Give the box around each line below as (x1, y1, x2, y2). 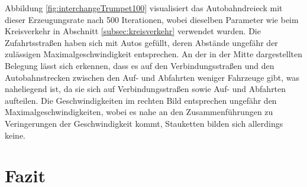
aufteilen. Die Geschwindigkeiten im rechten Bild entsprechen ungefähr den (5, 94, 277, 106)
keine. (5, 129, 25, 141)
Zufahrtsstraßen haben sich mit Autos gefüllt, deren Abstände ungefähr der (5, 36, 278, 48)
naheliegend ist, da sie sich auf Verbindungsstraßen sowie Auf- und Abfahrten (5, 83, 286, 95)
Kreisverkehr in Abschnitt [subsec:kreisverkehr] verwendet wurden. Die (5, 25, 261, 37)
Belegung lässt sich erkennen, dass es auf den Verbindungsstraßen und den (5, 59, 274, 71)
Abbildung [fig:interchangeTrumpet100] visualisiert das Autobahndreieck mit (5, 2, 283, 14)
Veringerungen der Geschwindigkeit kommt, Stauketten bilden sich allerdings (5, 117, 283, 129)
